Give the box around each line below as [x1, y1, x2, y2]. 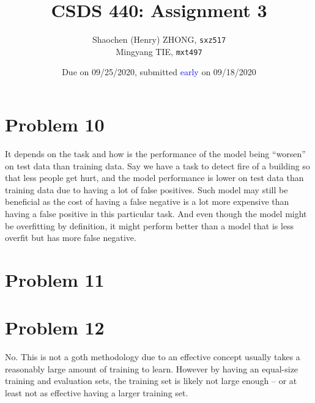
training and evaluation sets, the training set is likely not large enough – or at [5, 374, 297, 387]
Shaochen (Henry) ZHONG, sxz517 [92, 33, 226, 46]
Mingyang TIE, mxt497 [116, 45, 202, 57]
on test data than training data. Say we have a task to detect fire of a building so [5, 159, 310, 172]
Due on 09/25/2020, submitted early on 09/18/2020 [62, 65, 256, 78]
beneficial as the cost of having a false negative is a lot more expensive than [5, 195, 289, 208]
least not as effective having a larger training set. [5, 386, 188, 399]
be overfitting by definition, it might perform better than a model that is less [5, 219, 294, 232]
